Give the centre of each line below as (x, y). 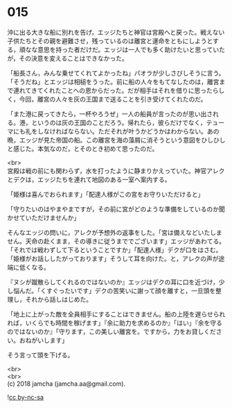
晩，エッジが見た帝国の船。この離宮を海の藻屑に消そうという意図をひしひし (116, 140)
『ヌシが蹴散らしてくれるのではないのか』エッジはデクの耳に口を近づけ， (113, 281)
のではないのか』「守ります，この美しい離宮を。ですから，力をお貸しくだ (112, 332)
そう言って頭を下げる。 (41, 354)
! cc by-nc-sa (25, 397)
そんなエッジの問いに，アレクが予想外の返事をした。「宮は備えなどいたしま (115, 232)
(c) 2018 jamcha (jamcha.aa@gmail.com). (66, 384)
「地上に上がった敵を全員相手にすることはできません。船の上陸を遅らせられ (116, 314)
